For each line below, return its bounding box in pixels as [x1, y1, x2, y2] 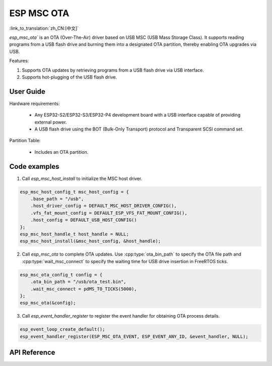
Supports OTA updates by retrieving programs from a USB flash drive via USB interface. [22, 67, 204, 73]
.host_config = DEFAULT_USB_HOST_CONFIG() [30, 217, 137, 223]
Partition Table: [9, 138, 41, 144]
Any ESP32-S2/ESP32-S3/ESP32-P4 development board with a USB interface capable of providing [34, 112, 241, 118]
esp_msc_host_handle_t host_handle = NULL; [20, 231, 129, 237]
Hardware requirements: [9, 100, 60, 106]
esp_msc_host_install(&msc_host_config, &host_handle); [20, 238, 161, 244]
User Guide [9, 87, 45, 96]
